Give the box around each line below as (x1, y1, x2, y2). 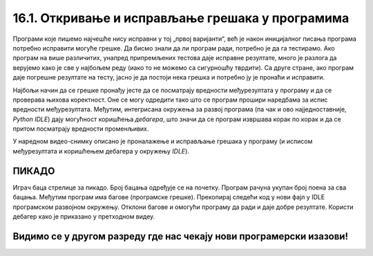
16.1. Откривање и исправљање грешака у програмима (12, 10, 350, 26)
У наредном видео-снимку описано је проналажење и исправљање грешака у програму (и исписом (12, 137, 313, 145)
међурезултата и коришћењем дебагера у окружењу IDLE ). (12, 147, 190, 155)
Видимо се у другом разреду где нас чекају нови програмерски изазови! (12, 230, 349, 242)
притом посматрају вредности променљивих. (12, 125, 149, 133)
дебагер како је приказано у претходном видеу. (12, 212, 155, 221)
